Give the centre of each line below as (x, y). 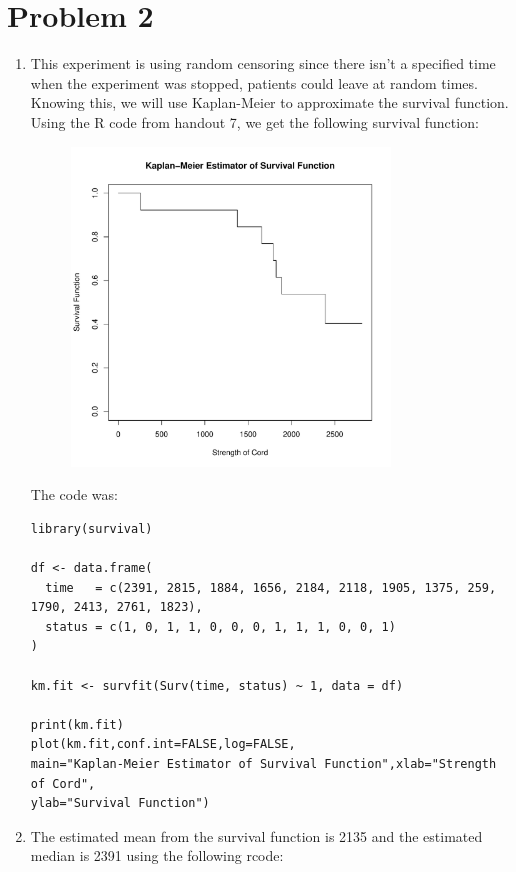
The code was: (74, 494)
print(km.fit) (77, 724)
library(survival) (91, 528)
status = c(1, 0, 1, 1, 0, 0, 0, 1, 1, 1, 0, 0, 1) (220, 626)
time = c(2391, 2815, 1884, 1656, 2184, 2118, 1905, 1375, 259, (271, 587)
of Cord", (63, 783)
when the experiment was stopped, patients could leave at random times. (254, 82)
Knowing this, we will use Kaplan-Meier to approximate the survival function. (269, 102)
